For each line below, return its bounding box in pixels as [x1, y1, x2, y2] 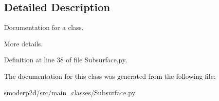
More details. [4, 38, 43, 48]
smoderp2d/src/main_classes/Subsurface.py [4, 87, 136, 97]
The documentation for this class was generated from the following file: [4, 71, 216, 81]
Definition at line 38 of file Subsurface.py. [4, 55, 128, 65]
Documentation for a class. [4, 22, 84, 32]
